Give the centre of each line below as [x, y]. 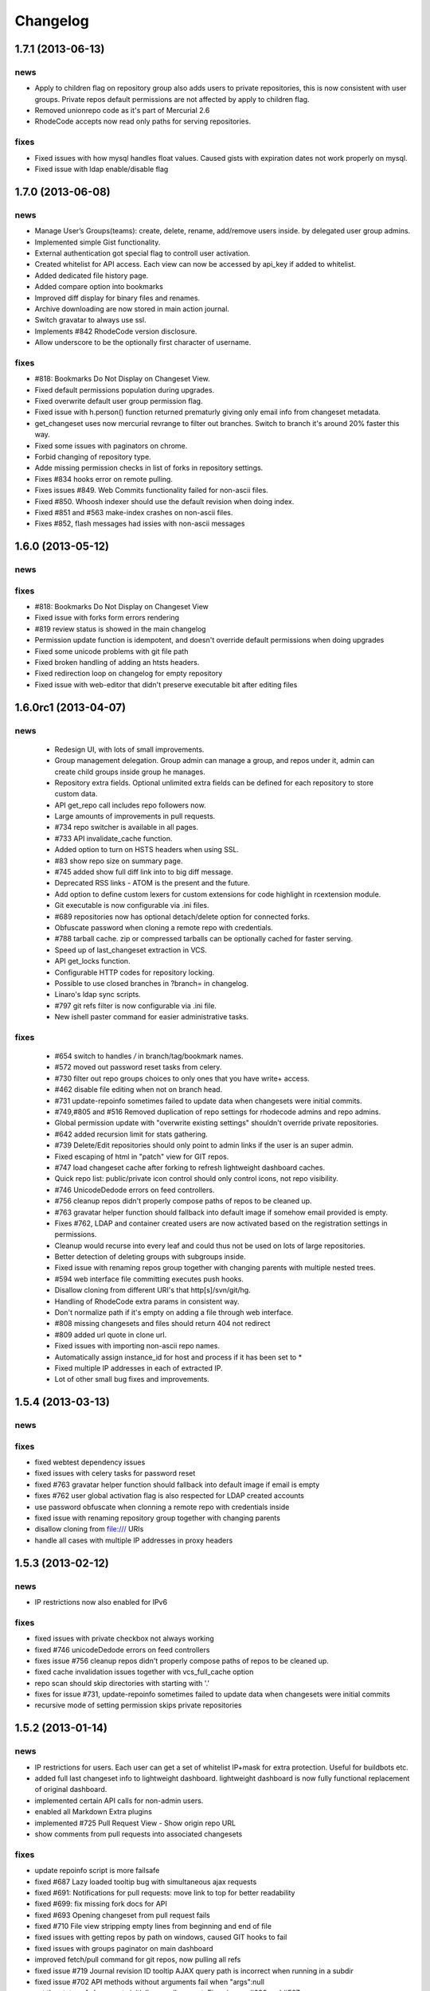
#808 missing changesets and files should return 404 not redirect [162, 1324]
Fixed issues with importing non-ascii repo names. [137, 1346]
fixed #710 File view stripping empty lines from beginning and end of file [153, 1926]
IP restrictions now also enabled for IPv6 [101, 1602]
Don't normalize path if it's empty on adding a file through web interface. [174, 1312]
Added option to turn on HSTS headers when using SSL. [147, 850]
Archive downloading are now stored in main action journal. [132, 309]
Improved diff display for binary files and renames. [117, 298]
